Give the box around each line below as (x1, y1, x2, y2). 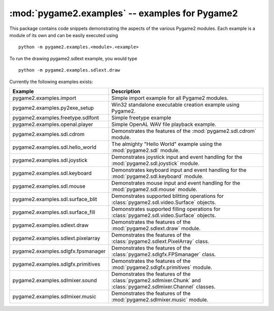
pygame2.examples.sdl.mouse (12, 183, 86, 190)
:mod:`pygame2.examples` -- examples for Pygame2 (9, 8, 238, 19)
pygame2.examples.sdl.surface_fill (12, 209, 96, 216)
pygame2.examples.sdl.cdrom (12, 130, 85, 137)
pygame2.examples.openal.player (12, 121, 93, 128)
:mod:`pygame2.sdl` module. (111, 147, 180, 154)
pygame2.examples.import (12, 94, 76, 101)
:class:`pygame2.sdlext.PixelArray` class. (111, 237, 210, 245)
